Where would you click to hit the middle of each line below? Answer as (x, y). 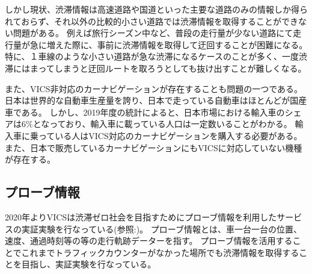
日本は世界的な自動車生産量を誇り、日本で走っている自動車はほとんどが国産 (156, 100)
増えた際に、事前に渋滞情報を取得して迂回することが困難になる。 (177, 44)
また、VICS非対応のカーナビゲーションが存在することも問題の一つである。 (154, 88)
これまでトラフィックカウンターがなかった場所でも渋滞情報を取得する (160, 252)
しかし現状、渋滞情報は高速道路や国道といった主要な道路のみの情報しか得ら (156, 9)
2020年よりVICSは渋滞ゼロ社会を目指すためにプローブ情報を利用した (141, 216)
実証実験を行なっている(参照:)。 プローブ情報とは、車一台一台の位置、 (161, 229)
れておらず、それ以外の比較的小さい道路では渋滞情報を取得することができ (151, 21)
